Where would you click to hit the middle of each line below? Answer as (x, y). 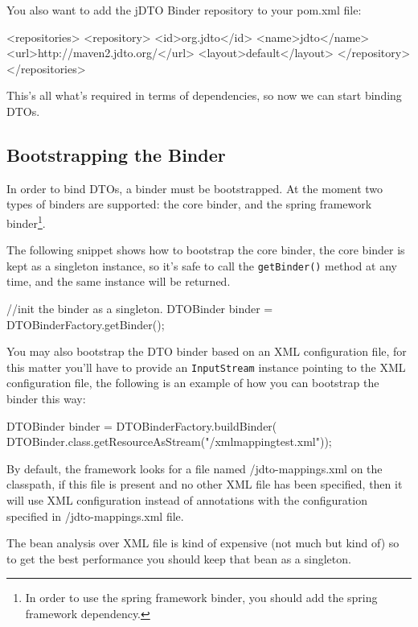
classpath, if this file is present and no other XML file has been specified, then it (205, 484)
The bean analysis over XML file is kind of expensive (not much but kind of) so (203, 543)
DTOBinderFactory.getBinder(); (86, 324)
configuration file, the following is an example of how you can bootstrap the (193, 383)
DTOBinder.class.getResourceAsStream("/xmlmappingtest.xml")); (169, 441)
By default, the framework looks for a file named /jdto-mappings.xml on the (195, 468)
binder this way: (46, 399)
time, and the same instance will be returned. (119, 281)
